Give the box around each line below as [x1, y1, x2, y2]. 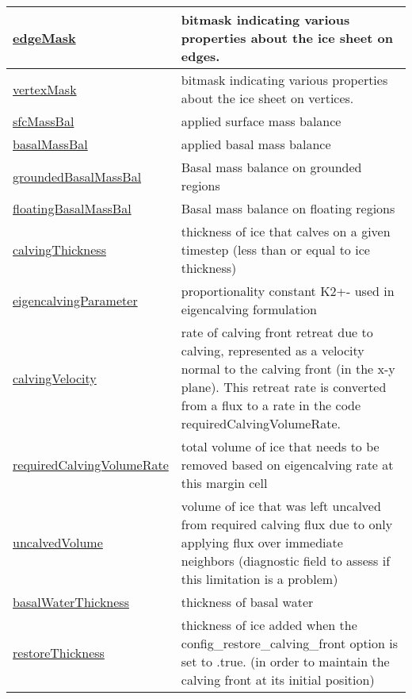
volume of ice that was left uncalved [181, 497, 381, 515]
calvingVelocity [13, 368, 97, 387]
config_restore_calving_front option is [181, 634, 399, 652]
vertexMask [13, 79, 77, 98]
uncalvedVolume [13, 533, 103, 551]
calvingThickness [13, 240, 106, 259]
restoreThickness [13, 643, 105, 662]
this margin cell [181, 474, 268, 492]
